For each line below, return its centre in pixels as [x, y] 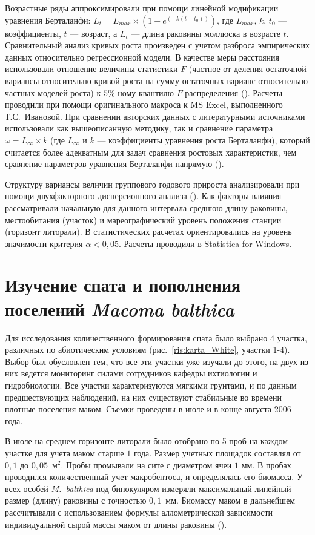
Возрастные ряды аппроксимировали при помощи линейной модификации [142, 8]
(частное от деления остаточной [247, 69]
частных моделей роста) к [53, 92]
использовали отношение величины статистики [91, 69]
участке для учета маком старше [65, 452]
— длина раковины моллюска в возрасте [206, 33]
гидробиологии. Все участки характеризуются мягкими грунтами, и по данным [151, 385]
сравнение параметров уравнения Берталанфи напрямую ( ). [114, 164]
